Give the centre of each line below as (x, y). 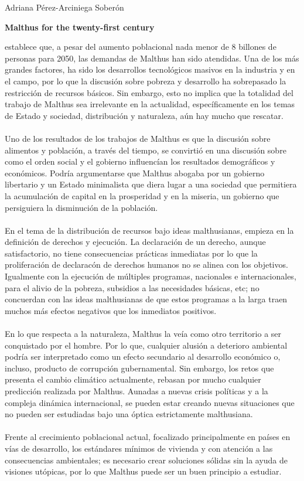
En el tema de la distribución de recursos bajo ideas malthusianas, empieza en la (149, 230)
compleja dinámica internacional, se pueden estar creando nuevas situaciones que (150, 402)
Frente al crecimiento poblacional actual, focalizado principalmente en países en (148, 437)
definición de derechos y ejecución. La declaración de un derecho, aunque (135, 242)
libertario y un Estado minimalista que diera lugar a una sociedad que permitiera (151, 184)
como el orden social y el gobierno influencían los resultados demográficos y (140, 161)
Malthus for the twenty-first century (80, 27)
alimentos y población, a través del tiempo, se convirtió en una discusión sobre (146, 150)
